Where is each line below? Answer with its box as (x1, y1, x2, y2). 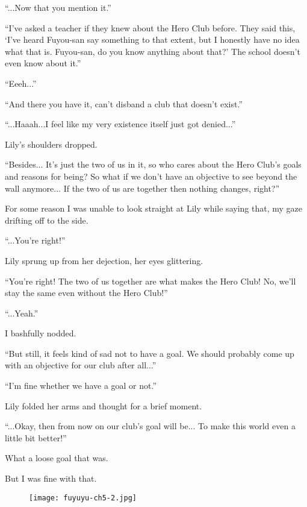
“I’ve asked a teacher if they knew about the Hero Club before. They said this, (5, 21, 296, 34)
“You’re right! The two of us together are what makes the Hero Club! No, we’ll (5, 274, 296, 287)
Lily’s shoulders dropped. (5, 137, 98, 150)
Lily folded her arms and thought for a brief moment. (5, 399, 202, 412)
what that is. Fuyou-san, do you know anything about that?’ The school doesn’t (5, 45, 300, 57)
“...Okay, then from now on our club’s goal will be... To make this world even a (5, 420, 296, 432)
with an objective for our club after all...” (5, 359, 157, 371)
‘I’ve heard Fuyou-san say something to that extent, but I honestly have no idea (5, 33, 300, 46)
